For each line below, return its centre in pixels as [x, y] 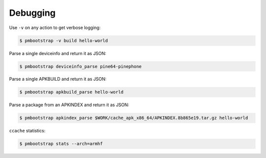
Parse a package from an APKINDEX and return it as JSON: [69, 105]
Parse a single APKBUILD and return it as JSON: [58, 79]
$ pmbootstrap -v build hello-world [64, 40]
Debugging [33, 13]
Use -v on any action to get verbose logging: [55, 28]
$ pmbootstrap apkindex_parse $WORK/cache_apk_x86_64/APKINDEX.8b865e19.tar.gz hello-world [134, 118]
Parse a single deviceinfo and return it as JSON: [58, 53]
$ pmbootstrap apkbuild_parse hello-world [71, 92]
